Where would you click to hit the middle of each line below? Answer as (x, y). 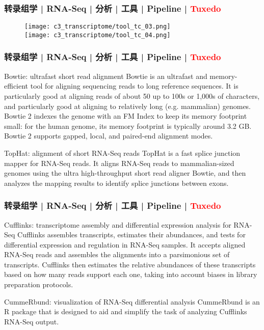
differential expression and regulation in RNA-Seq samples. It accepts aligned (125, 244)
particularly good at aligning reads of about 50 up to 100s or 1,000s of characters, (132, 95)
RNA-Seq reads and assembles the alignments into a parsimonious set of (117, 254)
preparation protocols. (39, 284)
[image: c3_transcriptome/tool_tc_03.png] (98, 27)
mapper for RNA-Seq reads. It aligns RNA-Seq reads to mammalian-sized (119, 163)
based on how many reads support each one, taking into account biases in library (131, 274)
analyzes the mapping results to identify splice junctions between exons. (116, 183)
